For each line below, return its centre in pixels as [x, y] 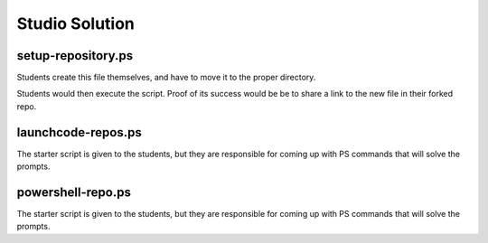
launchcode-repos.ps [79, 132]
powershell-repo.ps [74, 192]
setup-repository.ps [75, 56]
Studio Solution [76, 23]
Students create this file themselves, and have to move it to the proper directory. [166, 78]
